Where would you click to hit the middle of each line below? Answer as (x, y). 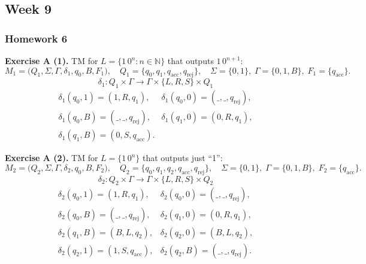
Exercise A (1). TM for (52, 60)
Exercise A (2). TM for (52, 158)
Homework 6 (36, 38)
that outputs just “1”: (182, 158)
